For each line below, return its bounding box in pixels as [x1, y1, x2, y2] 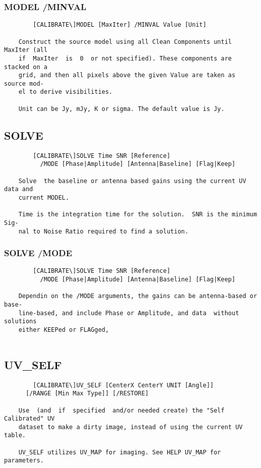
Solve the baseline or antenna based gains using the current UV [18, 177, 246, 185]
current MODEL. [18, 194, 69, 201]
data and [4, 186, 33, 193]
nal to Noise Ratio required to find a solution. [18, 227, 189, 235]
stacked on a [4, 63, 47, 71]
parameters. [4, 457, 44, 464]
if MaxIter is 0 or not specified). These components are [18, 54, 232, 62]
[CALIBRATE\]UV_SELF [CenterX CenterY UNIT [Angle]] [33, 381, 214, 389]
